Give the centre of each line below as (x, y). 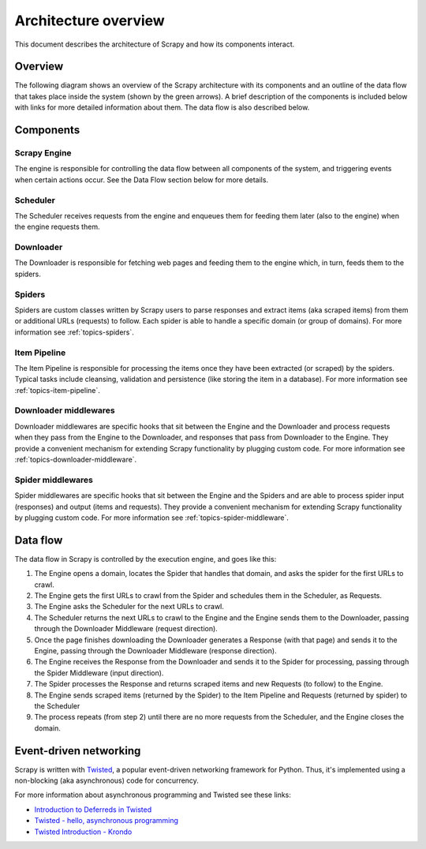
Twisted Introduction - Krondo (83, 832)
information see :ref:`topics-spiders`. (74, 332)
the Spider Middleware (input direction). (99, 673)
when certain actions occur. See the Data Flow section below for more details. (141, 180)
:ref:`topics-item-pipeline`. (57, 390)
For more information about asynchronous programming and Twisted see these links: (153, 795)
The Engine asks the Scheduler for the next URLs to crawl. (129, 607)
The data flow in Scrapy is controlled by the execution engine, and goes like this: (146, 559)
